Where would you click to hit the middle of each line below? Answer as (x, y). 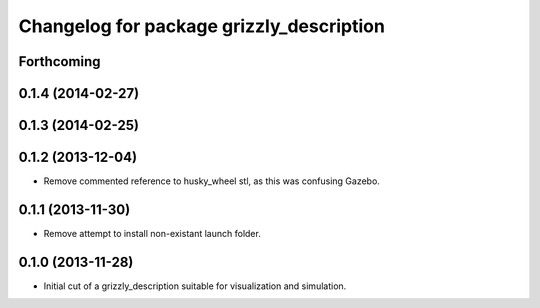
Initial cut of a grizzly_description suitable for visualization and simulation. (195, 286)
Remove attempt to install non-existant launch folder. (152, 234)
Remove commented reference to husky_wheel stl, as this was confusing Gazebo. (211, 181)
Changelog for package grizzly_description (201, 26)
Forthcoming (59, 61)
